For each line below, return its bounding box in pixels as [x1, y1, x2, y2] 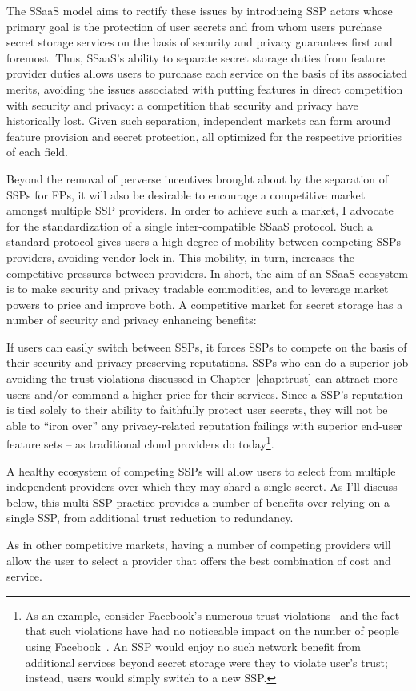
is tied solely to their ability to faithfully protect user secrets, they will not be [6, 401, 388, 418]
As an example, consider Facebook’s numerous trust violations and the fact [25, 606, 400, 623]
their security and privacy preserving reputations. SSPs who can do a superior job [6, 354, 409, 371]
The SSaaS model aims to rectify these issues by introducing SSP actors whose [6, 2, 393, 18]
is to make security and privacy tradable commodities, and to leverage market [6, 280, 389, 297]
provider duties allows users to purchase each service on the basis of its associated [6, 65, 408, 82]
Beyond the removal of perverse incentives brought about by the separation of [6, 170, 389, 187]
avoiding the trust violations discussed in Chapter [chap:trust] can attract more [6, 370, 398, 387]
